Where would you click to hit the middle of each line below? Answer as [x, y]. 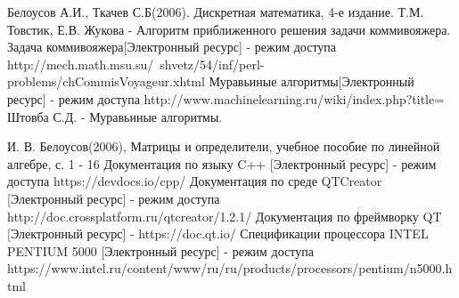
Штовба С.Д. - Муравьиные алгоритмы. [115, 116]
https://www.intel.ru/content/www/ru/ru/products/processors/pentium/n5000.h [230, 268]
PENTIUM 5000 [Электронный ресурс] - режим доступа [160, 250]
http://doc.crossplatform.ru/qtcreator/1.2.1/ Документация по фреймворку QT [225, 216]
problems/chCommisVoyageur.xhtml [106, 81]
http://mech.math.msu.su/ [81, 64]
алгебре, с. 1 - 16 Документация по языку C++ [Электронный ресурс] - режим [222, 163]
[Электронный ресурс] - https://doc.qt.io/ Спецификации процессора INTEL [218, 234]
